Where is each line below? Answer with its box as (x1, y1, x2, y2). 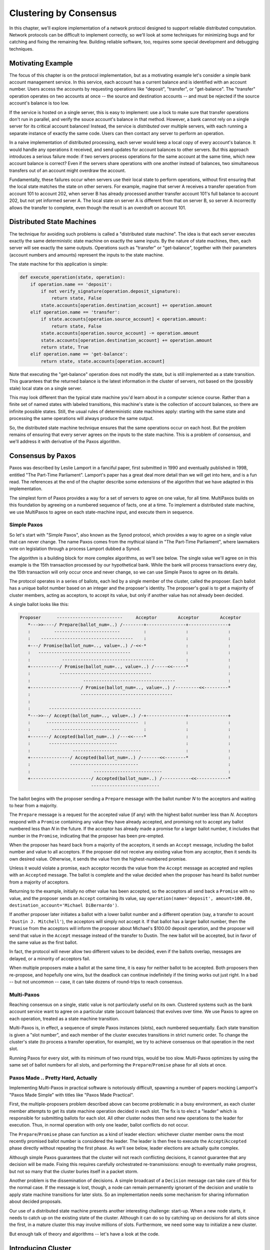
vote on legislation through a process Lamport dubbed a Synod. (9, 545, 141, 552)
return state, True (40, 344, 88, 350)
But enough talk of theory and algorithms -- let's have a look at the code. (9, 1230, 159, 1237)
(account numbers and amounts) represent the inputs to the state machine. (9, 251, 164, 257)
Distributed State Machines (9, 217, 97, 226)
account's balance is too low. (9, 100, 69, 106)
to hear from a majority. (9, 802, 57, 808)
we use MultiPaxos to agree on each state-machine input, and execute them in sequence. (9, 509, 194, 515)
